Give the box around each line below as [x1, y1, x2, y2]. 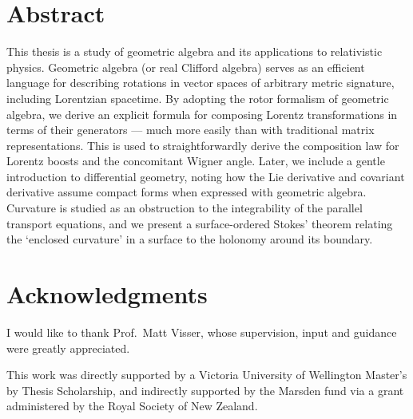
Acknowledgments [6, 278, 208, 310]
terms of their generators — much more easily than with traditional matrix [6, 121, 375, 138]
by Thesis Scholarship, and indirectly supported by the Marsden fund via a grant [6, 381, 404, 398]
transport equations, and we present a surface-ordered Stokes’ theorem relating [6, 215, 393, 231]
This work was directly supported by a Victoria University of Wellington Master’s [6, 366, 407, 383]
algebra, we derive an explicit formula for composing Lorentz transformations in [6, 105, 398, 122]
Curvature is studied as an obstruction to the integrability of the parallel [6, 200, 363, 216]
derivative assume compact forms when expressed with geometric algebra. [6, 184, 367, 200]
